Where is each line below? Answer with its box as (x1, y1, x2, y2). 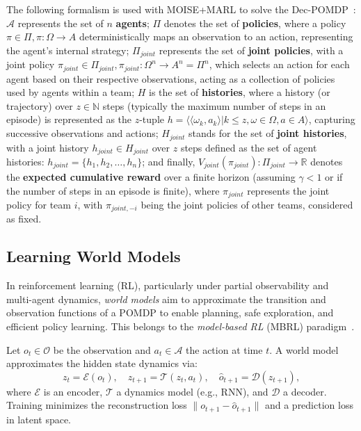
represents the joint (247, 183, 330, 197)
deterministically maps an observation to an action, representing (79, 29, 353, 44)
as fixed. (6, 211, 42, 226)
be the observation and (53, 342, 151, 357)
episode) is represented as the (6, 112, 132, 127)
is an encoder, (43, 384, 103, 398)
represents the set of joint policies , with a (159, 42, 344, 57)
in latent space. (6, 412, 72, 426)
